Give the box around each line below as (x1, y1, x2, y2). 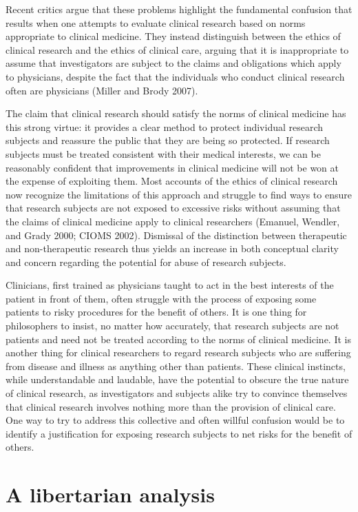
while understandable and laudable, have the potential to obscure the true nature (6, 372, 349, 387)
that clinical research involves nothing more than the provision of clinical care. (6, 399, 336, 413)
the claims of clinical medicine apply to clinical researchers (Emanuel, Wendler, (6, 214, 340, 228)
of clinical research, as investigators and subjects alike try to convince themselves (6, 386, 348, 400)
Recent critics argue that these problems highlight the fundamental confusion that (6, 2, 352, 16)
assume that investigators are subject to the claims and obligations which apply (6, 56, 341, 70)
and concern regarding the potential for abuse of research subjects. (6, 254, 286, 269)
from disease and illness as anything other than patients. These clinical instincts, (6, 358, 346, 373)
